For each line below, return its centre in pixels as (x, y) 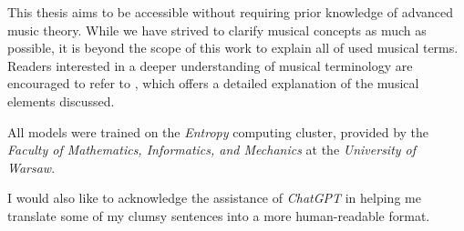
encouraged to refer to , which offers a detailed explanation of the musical (213, 83)
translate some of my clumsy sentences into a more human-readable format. (219, 215)
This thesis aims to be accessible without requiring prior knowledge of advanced (231, 12)
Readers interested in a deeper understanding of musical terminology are (210, 65)
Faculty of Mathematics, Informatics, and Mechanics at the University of (212, 150)
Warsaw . (31, 167)
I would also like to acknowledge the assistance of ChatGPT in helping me (214, 198)
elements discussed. (61, 100)
